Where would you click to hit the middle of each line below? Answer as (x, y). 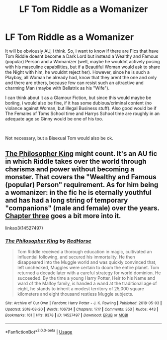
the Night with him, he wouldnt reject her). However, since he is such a (78, 72)
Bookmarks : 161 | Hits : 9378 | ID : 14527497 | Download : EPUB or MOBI (67, 315)
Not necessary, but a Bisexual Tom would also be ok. (59, 138)
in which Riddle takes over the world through (76, 162)
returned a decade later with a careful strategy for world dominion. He (89, 273)
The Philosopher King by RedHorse (48, 241)
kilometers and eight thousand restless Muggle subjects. (75, 294)
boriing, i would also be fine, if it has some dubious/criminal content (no (79, 103)
